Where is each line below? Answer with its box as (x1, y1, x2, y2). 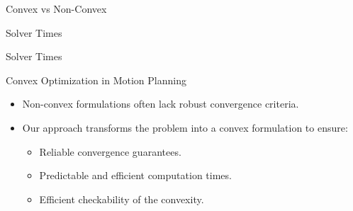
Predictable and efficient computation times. (39, 168, 232, 183)
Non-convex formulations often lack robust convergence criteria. (22, 96, 299, 111)
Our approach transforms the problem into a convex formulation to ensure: (22, 120, 348, 135)
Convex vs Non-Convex (6, 1, 107, 16)
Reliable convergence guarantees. (39, 144, 181, 159)
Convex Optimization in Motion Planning (6, 72, 186, 87)
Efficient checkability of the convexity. (39, 191, 204, 206)
